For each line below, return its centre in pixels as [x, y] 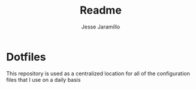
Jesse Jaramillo [101, 27]
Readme [101, 10]
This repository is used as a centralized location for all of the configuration [98, 73]
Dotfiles [26, 57]
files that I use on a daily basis [43, 80]
